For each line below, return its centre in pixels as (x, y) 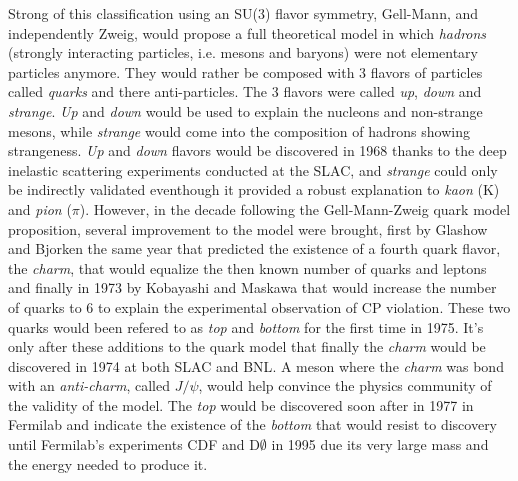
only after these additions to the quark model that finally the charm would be (247, 346)
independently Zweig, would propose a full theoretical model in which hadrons (247, 32)
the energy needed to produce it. (108, 463)
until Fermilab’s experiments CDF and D (134, 444)
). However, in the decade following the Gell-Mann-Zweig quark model (295, 208)
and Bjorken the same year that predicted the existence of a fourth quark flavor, (254, 248)
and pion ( (40, 208)
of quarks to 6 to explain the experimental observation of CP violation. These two (259, 306)
